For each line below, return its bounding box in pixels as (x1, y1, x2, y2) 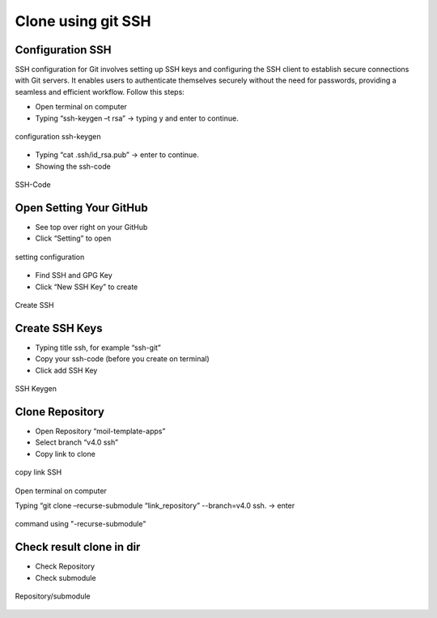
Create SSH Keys (15, 321, 103, 335)
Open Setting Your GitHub (15, 201, 149, 215)
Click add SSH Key (35, 365, 98, 375)
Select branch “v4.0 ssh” (35, 437, 119, 447)
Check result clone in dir (15, 540, 141, 554)
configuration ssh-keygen (15, 132, 101, 142)
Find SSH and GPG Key (35, 271, 112, 280)
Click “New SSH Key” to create (35, 282, 138, 292)
